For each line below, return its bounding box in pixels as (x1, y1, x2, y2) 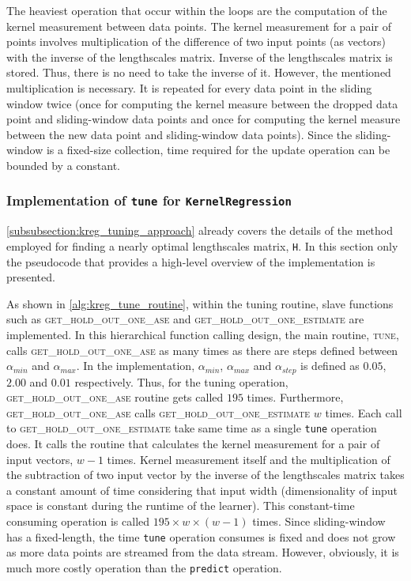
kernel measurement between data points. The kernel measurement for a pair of (6, 17, 391, 34)
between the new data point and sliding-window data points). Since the (6, 126, 353, 142)
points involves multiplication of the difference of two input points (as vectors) (6, 33, 386, 50)
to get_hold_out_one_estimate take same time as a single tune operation (6, 420, 377, 436)
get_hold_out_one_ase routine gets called (6, 389, 224, 406)
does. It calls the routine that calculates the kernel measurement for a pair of (6, 436, 380, 452)
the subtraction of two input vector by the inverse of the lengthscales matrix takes (6, 466, 405, 483)
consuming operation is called (6, 512, 150, 529)
